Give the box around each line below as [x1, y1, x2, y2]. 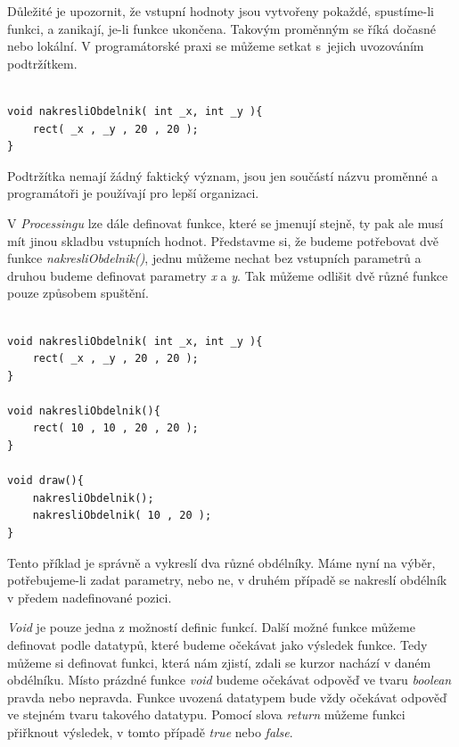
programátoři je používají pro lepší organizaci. [7, 184, 259, 202]
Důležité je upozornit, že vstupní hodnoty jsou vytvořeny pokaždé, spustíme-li [7, 2, 434, 20]
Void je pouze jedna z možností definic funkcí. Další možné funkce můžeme [7, 618, 415, 636]
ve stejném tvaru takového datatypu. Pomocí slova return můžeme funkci [7, 705, 406, 724]
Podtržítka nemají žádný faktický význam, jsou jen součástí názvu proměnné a [7, 166, 439, 185]
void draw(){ [7, 474, 84, 488]
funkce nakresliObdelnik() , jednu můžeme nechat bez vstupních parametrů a [7, 249, 422, 267]
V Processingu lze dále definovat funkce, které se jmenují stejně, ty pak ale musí [7, 213, 444, 232]
